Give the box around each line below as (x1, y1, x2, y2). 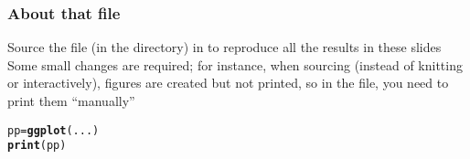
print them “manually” (7, 91, 135, 110)
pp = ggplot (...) (7, 123, 100, 137)
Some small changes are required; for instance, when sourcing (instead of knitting (7, 55, 463, 74)
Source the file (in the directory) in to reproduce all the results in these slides (7, 37, 442, 57)
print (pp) (7, 139, 67, 153)
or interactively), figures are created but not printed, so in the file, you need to (7, 73, 449, 92)
